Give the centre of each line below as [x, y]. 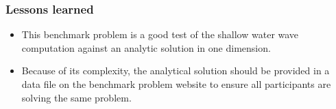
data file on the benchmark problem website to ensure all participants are [176, 84]
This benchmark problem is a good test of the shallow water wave [160, 34]
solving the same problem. [76, 97]
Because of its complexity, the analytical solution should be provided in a [176, 71]
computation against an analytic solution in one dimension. [146, 47]
